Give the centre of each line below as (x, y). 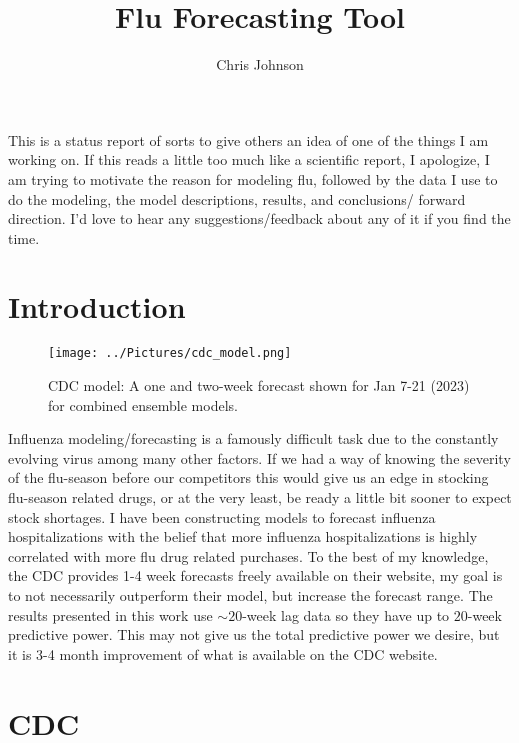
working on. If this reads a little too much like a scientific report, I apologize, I (249, 159)
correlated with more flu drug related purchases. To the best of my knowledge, (248, 555)
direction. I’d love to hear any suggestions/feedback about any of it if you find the (259, 218)
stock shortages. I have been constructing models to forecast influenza (222, 516)
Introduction (97, 306)
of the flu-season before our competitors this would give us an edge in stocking (248, 477)
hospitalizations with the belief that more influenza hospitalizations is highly (243, 536)
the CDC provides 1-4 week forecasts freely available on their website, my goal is (255, 575)
